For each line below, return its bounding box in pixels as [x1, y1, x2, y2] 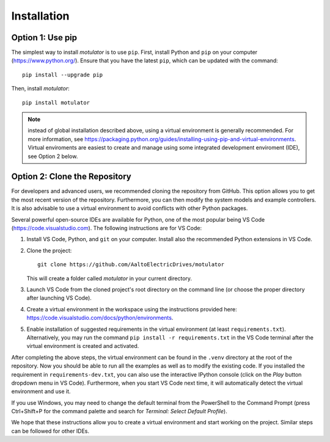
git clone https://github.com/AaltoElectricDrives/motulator [37, 261, 224, 268]
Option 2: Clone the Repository [11, 172, 131, 182]
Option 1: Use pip [11, 32, 78, 43]
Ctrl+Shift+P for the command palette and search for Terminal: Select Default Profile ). [11, 408, 227, 415]
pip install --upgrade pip [22, 71, 103, 78]
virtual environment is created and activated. [26, 342, 139, 350]
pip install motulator [22, 99, 90, 106]
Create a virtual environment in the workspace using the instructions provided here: [26, 305, 238, 313]
